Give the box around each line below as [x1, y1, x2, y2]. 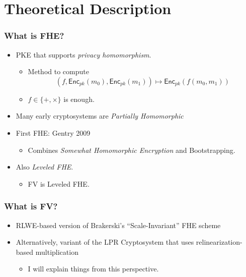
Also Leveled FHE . [16, 161, 73, 172]
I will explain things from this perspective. [28, 263, 159, 274]
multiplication [35, 246, 78, 257]
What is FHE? [4, 29, 64, 42]
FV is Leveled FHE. [28, 178, 90, 189]
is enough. [63, 93, 95, 104]
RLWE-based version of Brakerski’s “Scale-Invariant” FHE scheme [16, 219, 221, 230]
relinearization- [196, 237, 242, 247]
